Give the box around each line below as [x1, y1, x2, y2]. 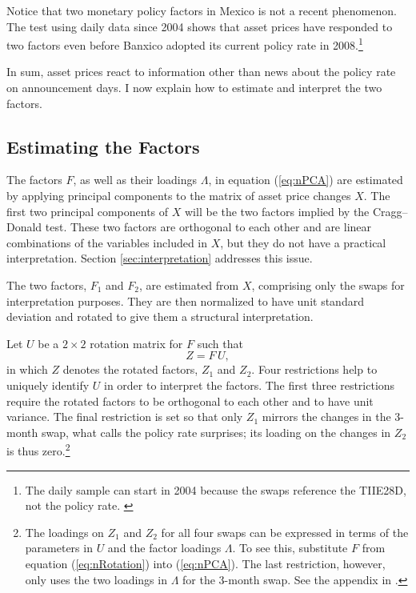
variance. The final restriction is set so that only [6, 408, 243, 425]
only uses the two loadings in [25, 571, 167, 587]
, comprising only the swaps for [251, 276, 405, 293]
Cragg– [372, 202, 408, 219]
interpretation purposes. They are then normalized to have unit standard [6, 292, 364, 309]
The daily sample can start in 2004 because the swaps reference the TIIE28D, [25, 481, 406, 498]
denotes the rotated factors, [62, 361, 198, 378]
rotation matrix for [90, 335, 183, 351]
